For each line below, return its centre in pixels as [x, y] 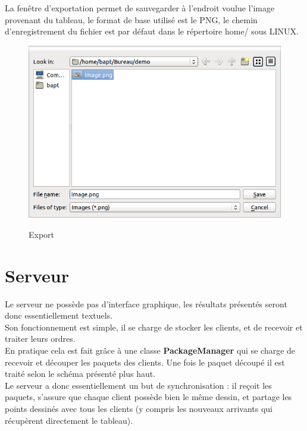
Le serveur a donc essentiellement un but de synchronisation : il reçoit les [138, 385]
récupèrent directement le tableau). [69, 420]
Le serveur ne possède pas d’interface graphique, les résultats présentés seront [146, 303]
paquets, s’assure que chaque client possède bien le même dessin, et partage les [148, 397]
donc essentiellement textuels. [59, 315]
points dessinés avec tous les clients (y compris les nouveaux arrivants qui [139, 408]
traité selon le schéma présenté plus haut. [80, 374]
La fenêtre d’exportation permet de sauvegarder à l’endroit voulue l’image [140, 8]
